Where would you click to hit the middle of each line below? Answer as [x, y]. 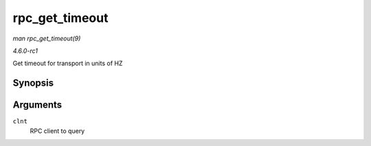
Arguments [37, 105]
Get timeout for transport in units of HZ [68, 63]
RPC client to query [57, 131]
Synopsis [33, 83]
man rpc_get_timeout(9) [47, 38]
